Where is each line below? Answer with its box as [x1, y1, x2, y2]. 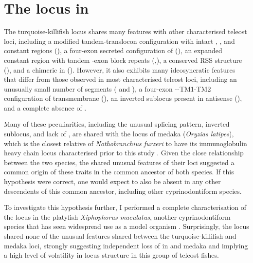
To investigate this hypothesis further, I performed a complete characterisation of [4, 202, 247, 212]
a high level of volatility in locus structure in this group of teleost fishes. [4, 250, 219, 260]
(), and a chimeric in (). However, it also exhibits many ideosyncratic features [4, 64, 235, 75]
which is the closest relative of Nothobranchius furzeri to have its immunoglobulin [4, 138, 247, 148]
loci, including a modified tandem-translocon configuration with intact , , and [4, 36, 235, 46]
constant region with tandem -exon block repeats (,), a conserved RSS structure [4, 55, 242, 65]
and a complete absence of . [4, 102, 87, 113]
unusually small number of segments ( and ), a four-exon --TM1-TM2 [4, 83, 211, 94]
